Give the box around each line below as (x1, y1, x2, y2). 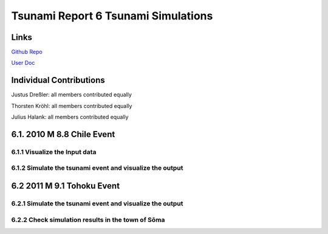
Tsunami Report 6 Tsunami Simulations (11, 9, 213, 22)
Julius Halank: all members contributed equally (11, 113, 129, 121)
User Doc (11, 59, 35, 67)
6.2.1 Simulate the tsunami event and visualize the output (11, 199, 183, 208)
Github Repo (11, 48, 43, 56)
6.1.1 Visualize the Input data (11, 147, 97, 156)
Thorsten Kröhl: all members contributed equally (11, 102, 132, 109)
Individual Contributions (11, 75, 106, 85)
